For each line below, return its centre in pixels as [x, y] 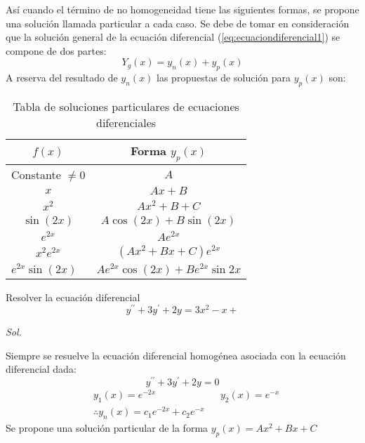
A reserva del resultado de [62, 78]
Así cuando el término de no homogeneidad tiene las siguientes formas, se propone [182, 9]
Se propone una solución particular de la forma [107, 427]
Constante [36, 175]
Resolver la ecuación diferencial [73, 297]
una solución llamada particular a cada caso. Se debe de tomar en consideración [178, 23]
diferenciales [126, 122]
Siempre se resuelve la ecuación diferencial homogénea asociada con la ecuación [176, 355]
